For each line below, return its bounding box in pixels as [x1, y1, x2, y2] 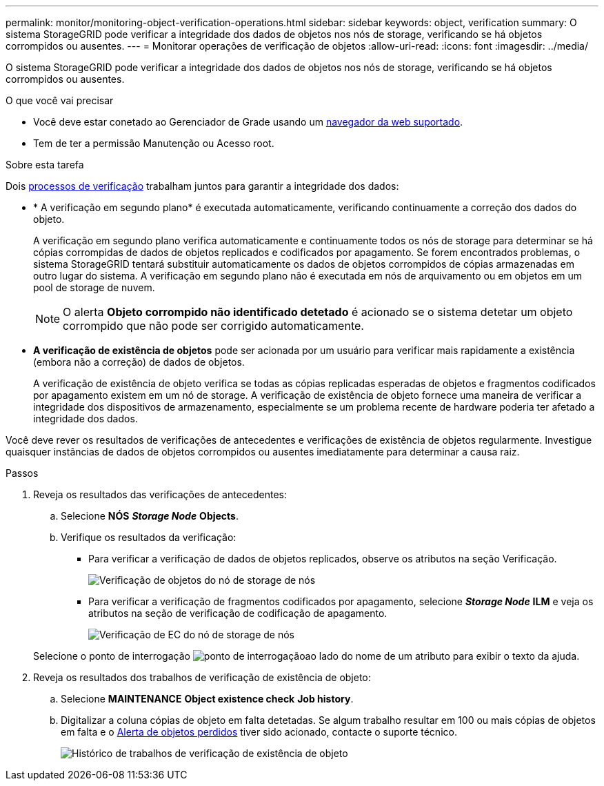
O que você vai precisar [6, 95, 114, 106]
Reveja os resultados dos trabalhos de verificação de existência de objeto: [33, 671, 371, 683]
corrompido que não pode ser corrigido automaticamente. [63, 319, 364, 333]
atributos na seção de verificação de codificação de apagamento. [88, 607, 387, 619]
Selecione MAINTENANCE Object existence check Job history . [61, 693, 354, 705]
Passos [6, 467, 39, 479]
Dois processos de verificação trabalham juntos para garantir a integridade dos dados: [6, 180, 399, 192]
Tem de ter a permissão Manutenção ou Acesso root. [33, 137, 274, 149]
